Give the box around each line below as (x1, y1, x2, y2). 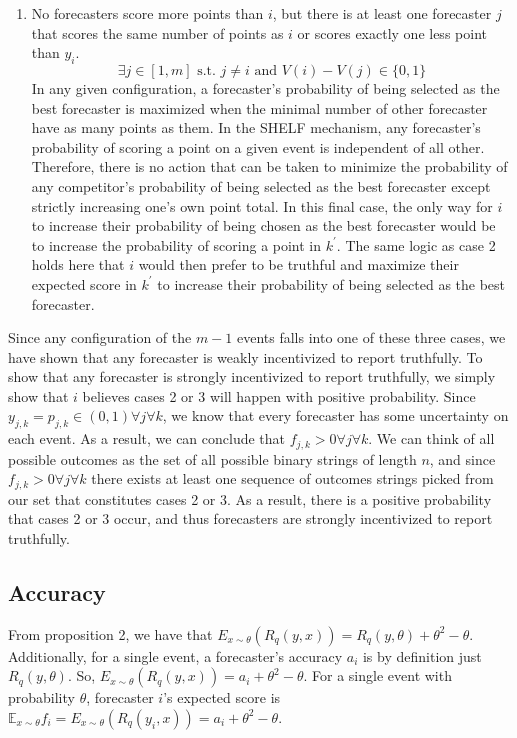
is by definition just (362, 645, 482, 666)
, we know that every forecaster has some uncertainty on (162, 405, 509, 426)
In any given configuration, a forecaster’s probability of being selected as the (31, 77, 500, 98)
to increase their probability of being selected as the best (157, 273, 506, 294)
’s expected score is (163, 687, 281, 708)
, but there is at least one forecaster (272, 3, 492, 23)
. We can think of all (368, 428, 495, 449)
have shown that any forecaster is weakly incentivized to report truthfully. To (8, 346, 483, 367)
